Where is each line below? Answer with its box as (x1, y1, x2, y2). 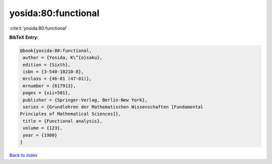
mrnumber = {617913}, (23, 83, 76, 89)
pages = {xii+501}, (23, 90, 71, 96)
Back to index (9, 152, 38, 158)
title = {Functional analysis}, (23, 118, 103, 124)
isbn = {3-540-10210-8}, (23, 69, 84, 75)
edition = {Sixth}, (23, 62, 71, 67)
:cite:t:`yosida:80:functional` (9, 25, 68, 31)
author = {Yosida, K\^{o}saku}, (23, 55, 103, 60)
